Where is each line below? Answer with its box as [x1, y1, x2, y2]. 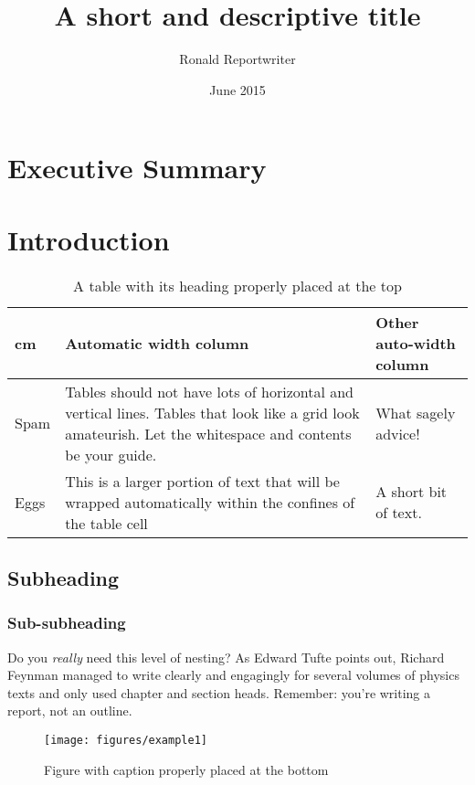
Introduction [7, 220, 170, 258]
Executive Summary [7, 149, 267, 186]
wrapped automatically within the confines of [65, 491, 355, 513]
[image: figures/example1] [44, 734, 207, 747]
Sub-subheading [7, 611, 126, 634]
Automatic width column [65, 332, 249, 354]
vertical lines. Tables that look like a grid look [65, 401, 360, 423]
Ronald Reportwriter [179, 49, 296, 69]
